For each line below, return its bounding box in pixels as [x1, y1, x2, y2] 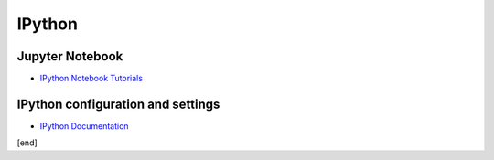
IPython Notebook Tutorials [39, 73, 144, 84]
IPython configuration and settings [16, 96, 220, 112]
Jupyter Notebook [16, 48, 123, 64]
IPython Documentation [39, 120, 129, 132]
